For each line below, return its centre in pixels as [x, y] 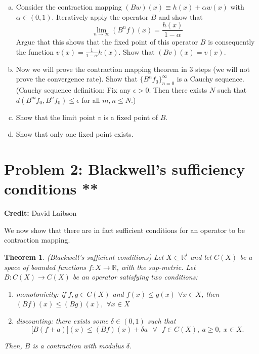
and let [201, 257]
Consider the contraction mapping [69, 7]
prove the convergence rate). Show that [77, 79]
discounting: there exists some [62, 320]
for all [91, 100]
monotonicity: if [41, 293]
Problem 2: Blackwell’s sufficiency [125, 169]
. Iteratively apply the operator [100, 16]
